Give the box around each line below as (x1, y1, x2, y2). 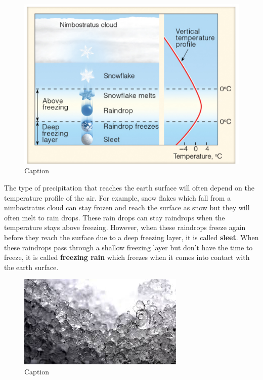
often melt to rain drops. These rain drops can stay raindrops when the (4, 212, 225, 222)
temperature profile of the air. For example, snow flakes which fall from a (4, 192, 231, 203)
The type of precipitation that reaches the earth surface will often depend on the (4, 182, 254, 193)
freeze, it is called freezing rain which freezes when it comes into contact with (4, 252, 250, 262)
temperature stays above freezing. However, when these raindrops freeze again (4, 222, 246, 233)
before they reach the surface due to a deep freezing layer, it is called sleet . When (4, 232, 259, 242)
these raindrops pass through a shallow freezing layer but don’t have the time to (4, 242, 253, 252)
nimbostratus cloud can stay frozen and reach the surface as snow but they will (4, 202, 250, 213)
